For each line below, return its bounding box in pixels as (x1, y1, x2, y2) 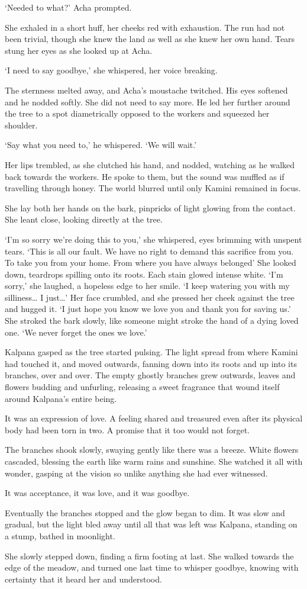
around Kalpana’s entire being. (5, 392, 117, 404)
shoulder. (5, 118, 38, 131)
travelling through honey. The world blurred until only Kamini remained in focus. (5, 182, 301, 194)
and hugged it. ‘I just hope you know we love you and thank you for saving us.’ (5, 302, 291, 315)
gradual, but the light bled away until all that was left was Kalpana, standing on (5, 518, 298, 530)
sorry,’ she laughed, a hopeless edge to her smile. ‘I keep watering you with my (5, 279, 290, 292)
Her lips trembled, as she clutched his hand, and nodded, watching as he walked (5, 158, 295, 170)
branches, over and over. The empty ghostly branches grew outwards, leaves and (5, 369, 296, 381)
